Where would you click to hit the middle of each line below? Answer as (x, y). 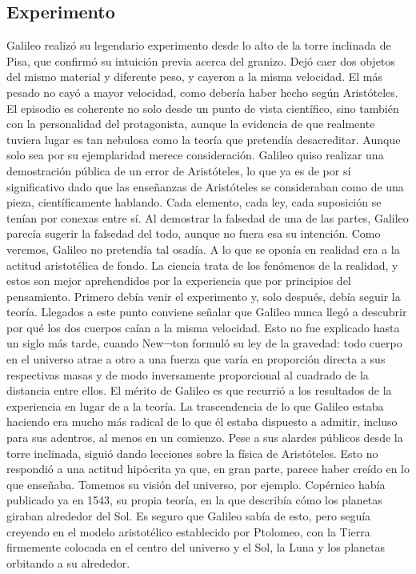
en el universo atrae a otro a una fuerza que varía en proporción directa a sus (196, 359)
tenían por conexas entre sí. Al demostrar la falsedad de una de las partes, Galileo (208, 217)
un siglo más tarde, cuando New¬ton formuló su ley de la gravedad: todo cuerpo (204, 343)
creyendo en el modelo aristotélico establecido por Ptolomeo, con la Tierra (188, 531)
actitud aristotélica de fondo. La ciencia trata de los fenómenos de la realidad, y (202, 265)
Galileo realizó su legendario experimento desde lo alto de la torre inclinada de (199, 45)
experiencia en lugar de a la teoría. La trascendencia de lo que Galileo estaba (195, 405)
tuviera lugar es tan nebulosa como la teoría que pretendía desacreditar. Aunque (204, 139)
